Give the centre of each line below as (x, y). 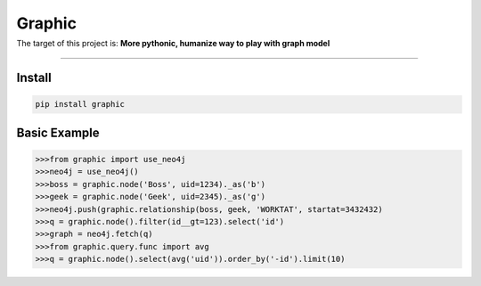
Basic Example (58, 132)
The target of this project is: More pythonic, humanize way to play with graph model (173, 44)
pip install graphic (80, 104)
